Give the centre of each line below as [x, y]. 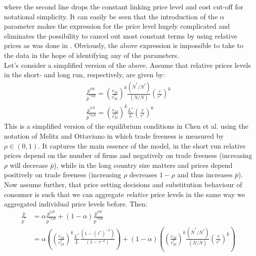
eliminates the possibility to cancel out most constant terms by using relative [121, 35]
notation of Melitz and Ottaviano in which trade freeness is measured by [114, 135]
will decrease [29, 165]
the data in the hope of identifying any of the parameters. [92, 55]
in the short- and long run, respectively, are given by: [85, 75]
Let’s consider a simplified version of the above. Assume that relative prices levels [128, 65]
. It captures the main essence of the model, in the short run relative [142, 145]
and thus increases [205, 175]
